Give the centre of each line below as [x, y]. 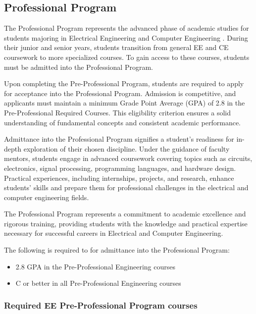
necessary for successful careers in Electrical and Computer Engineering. [114, 233]
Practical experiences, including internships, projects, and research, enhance [119, 178]
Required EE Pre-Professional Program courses [101, 305]
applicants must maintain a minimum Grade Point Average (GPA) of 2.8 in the [125, 103]
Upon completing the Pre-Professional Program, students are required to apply [124, 83]
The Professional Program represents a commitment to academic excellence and [125, 214]
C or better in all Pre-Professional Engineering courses [98, 283]
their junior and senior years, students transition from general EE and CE [116, 47]
